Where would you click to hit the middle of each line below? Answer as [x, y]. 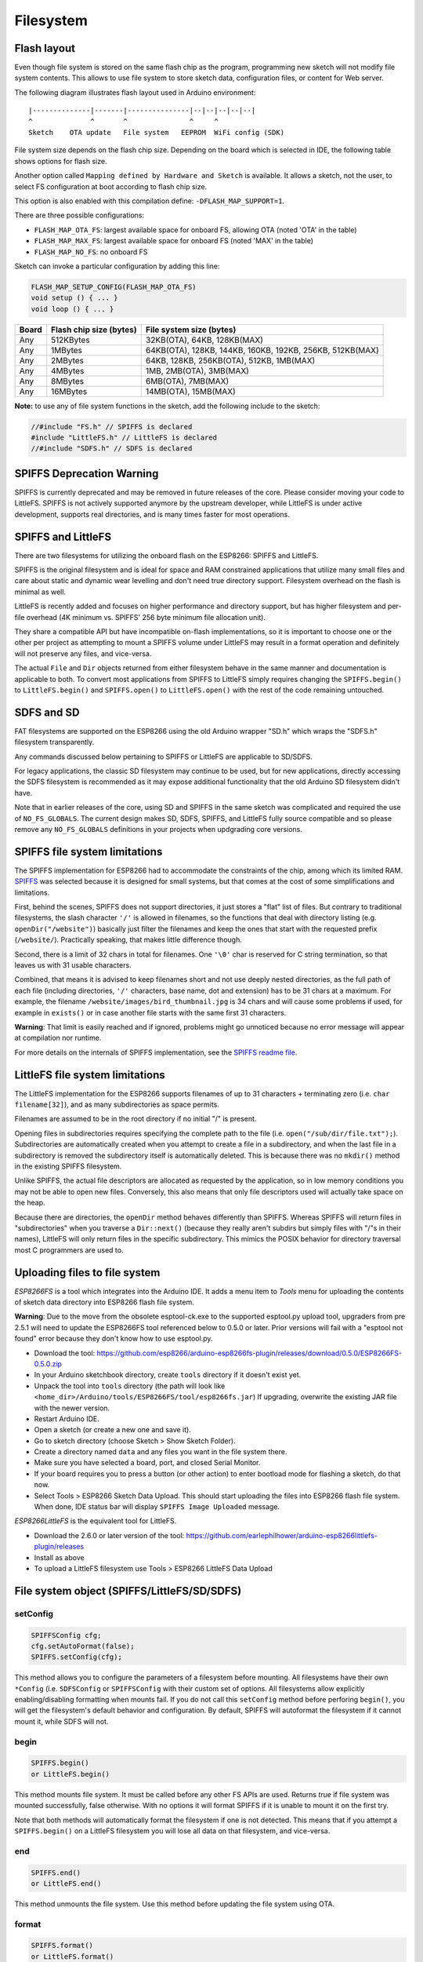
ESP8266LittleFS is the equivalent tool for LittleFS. [96, 1521]
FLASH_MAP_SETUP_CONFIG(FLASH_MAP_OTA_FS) [114, 287]
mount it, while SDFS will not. [61, 1721]
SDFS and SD [47, 712]
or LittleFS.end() [66, 1883]
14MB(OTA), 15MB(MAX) [191, 391]
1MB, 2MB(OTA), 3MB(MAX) [197, 370]
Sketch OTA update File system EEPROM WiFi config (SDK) [157, 133]
